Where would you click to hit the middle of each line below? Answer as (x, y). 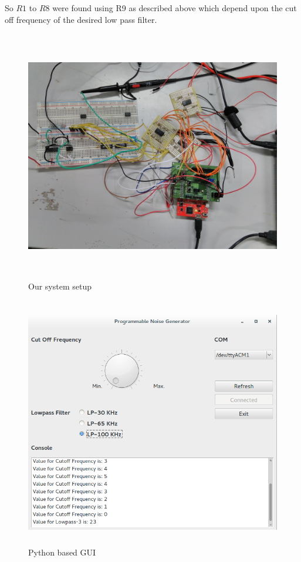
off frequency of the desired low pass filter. (81, 19)
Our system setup (60, 286)
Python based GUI (62, 552)
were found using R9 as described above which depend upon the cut (175, 8)
